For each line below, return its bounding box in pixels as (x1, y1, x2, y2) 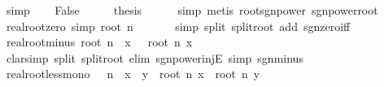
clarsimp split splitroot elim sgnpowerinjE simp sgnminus (6, 49, 303, 66)
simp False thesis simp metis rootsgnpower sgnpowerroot (6, 2, 378, 18)
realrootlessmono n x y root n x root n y (6, 65, 260, 82)
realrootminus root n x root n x (6, 33, 193, 50)
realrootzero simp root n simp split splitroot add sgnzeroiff (6, 17, 351, 34)
